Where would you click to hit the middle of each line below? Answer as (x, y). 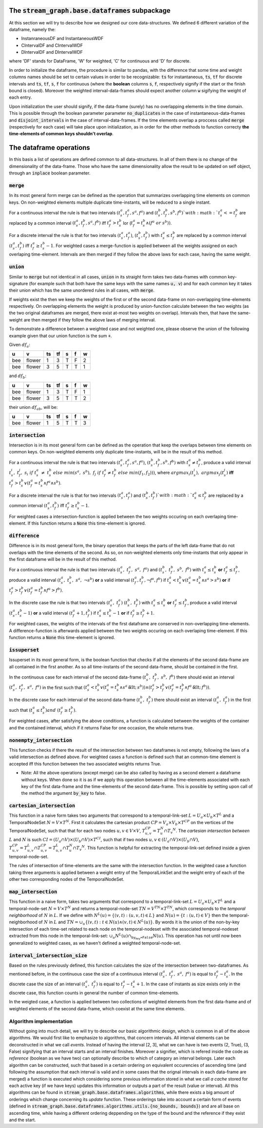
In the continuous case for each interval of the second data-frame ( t (78, 677)
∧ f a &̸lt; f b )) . (197, 687)
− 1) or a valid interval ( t (48, 613)
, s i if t (28, 473)
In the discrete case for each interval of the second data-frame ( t (75, 700)
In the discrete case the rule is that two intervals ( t (60, 602)
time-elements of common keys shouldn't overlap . (61, 134)
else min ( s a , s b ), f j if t (78, 473)
